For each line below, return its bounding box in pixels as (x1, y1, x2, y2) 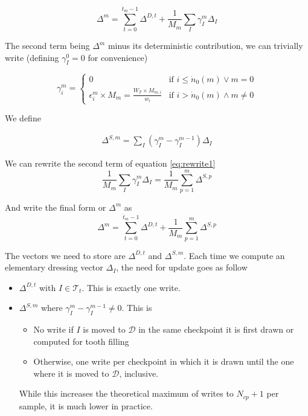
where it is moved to (33, 366, 109, 379)
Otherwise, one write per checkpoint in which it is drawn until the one (33, 355, 294, 368)
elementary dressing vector (5, 261, 103, 274)
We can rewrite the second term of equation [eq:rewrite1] (5, 157, 216, 170)
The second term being (5, 39, 90, 52)
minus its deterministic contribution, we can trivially (107, 39, 303, 52)
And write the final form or (5, 200, 106, 213)
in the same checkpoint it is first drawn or (138, 323, 294, 336)
